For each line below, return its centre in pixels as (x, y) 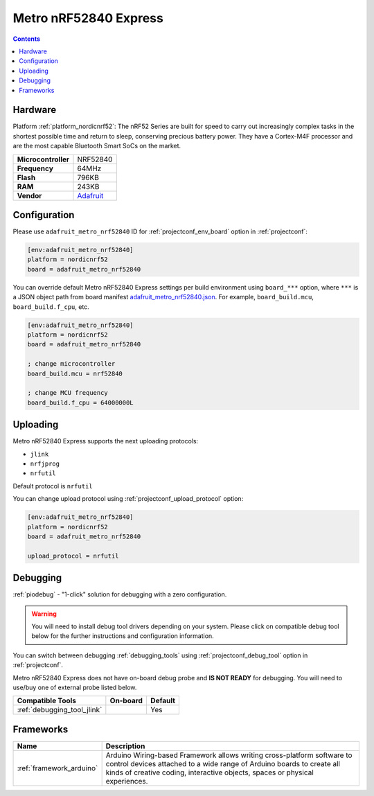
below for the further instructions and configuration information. (123, 636)
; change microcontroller (71, 364)
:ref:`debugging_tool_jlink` (60, 710)
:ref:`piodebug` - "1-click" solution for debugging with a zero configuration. (120, 594)
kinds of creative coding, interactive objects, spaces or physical (210, 772)
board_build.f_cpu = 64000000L (81, 403)
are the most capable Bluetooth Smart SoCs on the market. (97, 146)
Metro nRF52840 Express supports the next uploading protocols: (106, 441)
